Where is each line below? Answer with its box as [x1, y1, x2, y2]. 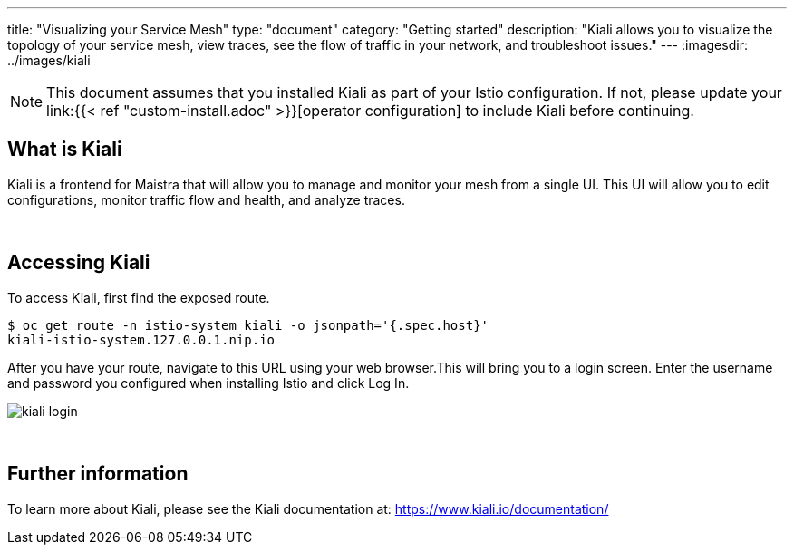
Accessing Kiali [7, 251, 150, 275]
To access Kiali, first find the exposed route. [7, 289, 270, 305]
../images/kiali [7, 53, 91, 68]
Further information [7, 462, 189, 486]
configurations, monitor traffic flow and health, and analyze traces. [7, 191, 405, 208]
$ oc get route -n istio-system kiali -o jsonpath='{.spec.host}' [7, 317, 489, 333]
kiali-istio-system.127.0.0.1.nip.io [7, 332, 276, 347]
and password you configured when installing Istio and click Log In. [7, 374, 410, 391]
